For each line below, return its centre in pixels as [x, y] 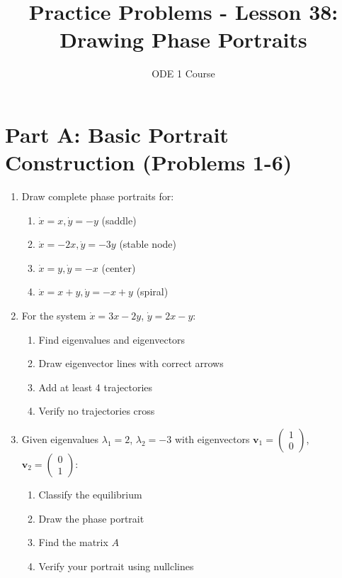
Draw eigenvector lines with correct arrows [131, 363]
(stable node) [148, 244]
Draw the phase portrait [91, 518]
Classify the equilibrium [90, 494]
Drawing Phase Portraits [183, 39]
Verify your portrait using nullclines [116, 566]
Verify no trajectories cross [97, 411]
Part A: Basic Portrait [117, 134]
